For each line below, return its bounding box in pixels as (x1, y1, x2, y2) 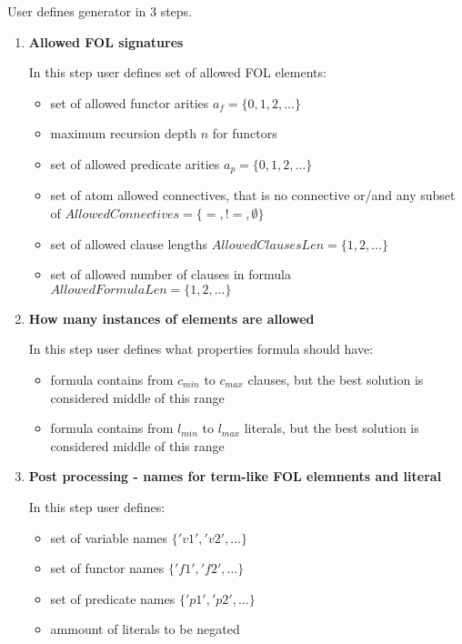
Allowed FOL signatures (28, 32, 184, 51)
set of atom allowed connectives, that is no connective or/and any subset (50, 186, 456, 205)
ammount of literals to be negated (50, 619, 240, 639)
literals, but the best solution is (244, 418, 419, 438)
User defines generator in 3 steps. (7, 2, 193, 20)
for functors (212, 124, 277, 143)
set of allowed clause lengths (50, 234, 208, 253)
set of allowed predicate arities (50, 154, 220, 173)
